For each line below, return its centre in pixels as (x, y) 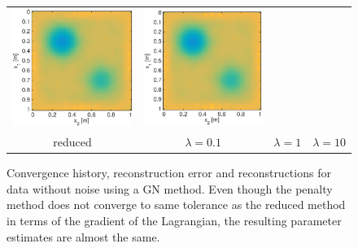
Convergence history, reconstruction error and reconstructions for (169, 173)
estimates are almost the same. (83, 236)
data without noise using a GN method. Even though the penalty (170, 188)
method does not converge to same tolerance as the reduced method (176, 204)
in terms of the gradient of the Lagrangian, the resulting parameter (174, 221)
